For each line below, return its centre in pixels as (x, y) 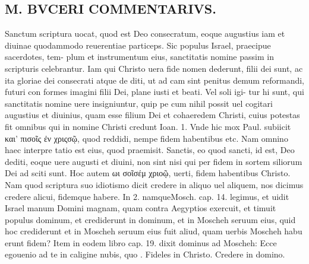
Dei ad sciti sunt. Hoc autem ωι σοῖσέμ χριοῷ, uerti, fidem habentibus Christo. (148, 173)
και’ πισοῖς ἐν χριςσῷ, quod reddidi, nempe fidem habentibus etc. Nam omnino (146, 138)
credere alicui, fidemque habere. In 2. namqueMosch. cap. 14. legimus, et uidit (147, 196)
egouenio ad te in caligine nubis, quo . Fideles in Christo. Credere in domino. (145, 254)
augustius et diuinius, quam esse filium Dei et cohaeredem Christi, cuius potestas (152, 115)
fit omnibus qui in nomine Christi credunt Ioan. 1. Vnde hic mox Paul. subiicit (148, 126)
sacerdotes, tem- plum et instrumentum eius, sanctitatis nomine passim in (139, 57)
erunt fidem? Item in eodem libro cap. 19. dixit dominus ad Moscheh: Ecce (141, 242)
